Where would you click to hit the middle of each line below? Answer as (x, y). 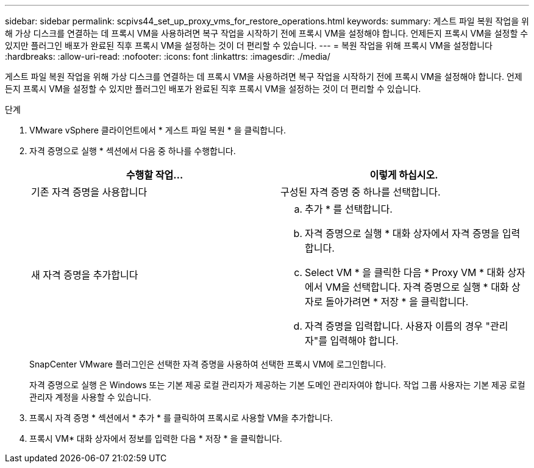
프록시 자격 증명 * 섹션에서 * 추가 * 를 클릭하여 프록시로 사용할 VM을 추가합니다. (181, 418)
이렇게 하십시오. (404, 175)
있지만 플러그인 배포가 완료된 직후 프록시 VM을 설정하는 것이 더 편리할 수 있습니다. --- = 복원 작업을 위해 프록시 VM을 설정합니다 (249, 45)
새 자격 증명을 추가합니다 (85, 275)
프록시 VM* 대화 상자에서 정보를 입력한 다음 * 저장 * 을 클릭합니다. (156, 438)
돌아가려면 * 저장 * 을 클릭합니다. (397, 302)
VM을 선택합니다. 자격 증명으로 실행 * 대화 (417, 287)
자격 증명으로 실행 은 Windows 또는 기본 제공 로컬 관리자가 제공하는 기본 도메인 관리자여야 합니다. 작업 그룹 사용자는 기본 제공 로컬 (277, 385)
